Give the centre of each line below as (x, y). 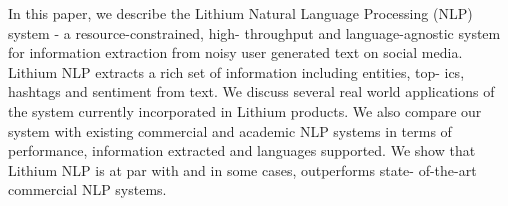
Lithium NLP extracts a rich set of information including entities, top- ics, (236, 71)
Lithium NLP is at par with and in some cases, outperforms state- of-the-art (242, 169)
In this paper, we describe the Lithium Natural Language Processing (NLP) (240, 13)
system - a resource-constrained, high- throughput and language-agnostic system (254, 32)
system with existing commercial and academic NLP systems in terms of (230, 130)
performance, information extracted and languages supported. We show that (242, 150)
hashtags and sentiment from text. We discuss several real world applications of (251, 91)
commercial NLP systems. (87, 189)
